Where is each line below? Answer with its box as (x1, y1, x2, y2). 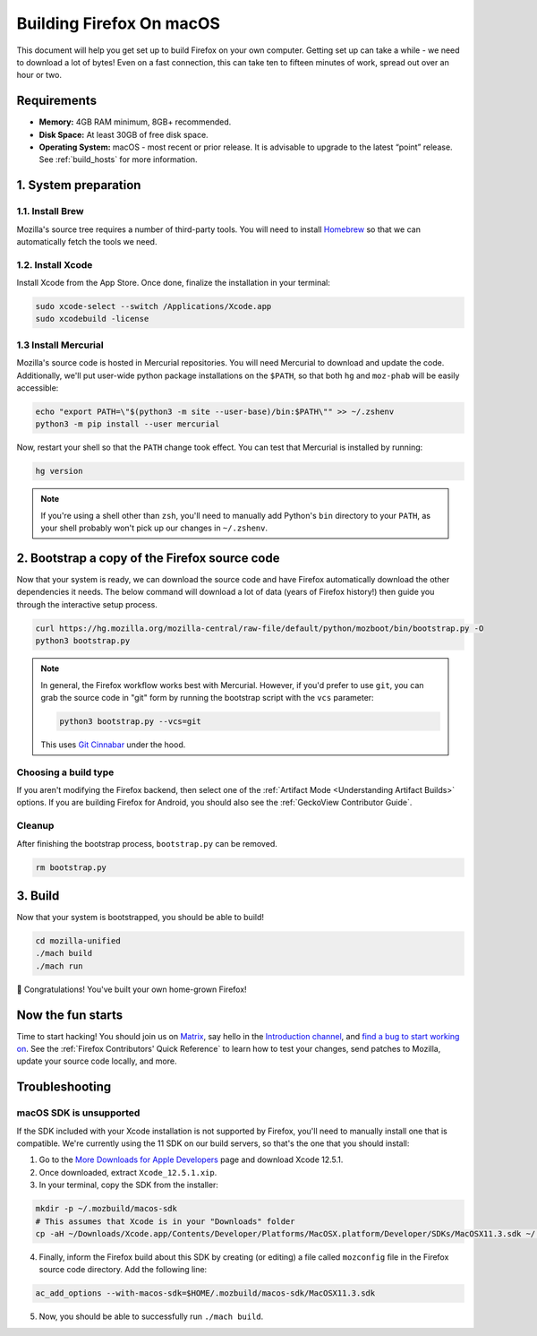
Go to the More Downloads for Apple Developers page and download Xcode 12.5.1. (38, 1154, 344, 1165)
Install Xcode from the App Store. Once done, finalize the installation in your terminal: (16, 278, 331, 289)
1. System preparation (16, 177, 141, 193)
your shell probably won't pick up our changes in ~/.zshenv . (40, 522, 268, 533)
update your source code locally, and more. (16, 1056, 177, 1066)
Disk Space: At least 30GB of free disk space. (38, 129, 209, 140)
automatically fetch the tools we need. (16, 236, 158, 246)
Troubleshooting (16, 1080, 112, 1095)
